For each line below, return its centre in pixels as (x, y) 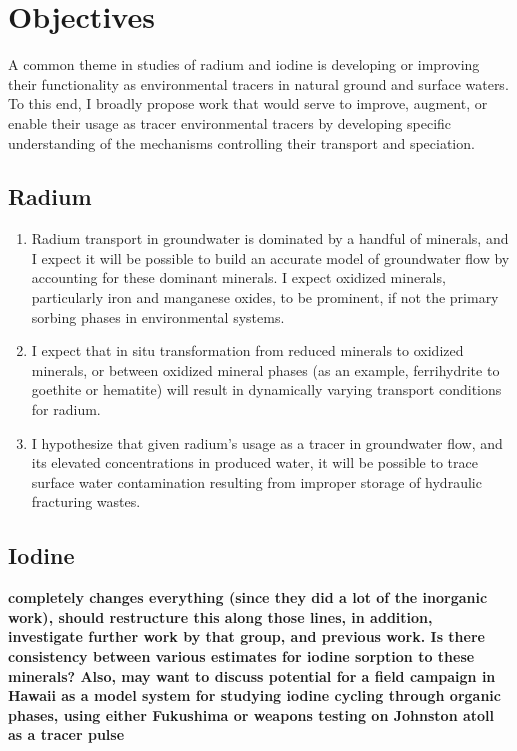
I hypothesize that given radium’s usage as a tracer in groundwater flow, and (267, 442)
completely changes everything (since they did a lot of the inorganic (248, 597)
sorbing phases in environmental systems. (158, 316)
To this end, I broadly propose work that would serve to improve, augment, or (248, 103)
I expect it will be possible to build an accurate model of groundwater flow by (270, 257)
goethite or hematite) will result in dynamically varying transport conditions (266, 389)
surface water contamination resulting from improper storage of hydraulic (256, 481)
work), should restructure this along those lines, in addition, (220, 616)
